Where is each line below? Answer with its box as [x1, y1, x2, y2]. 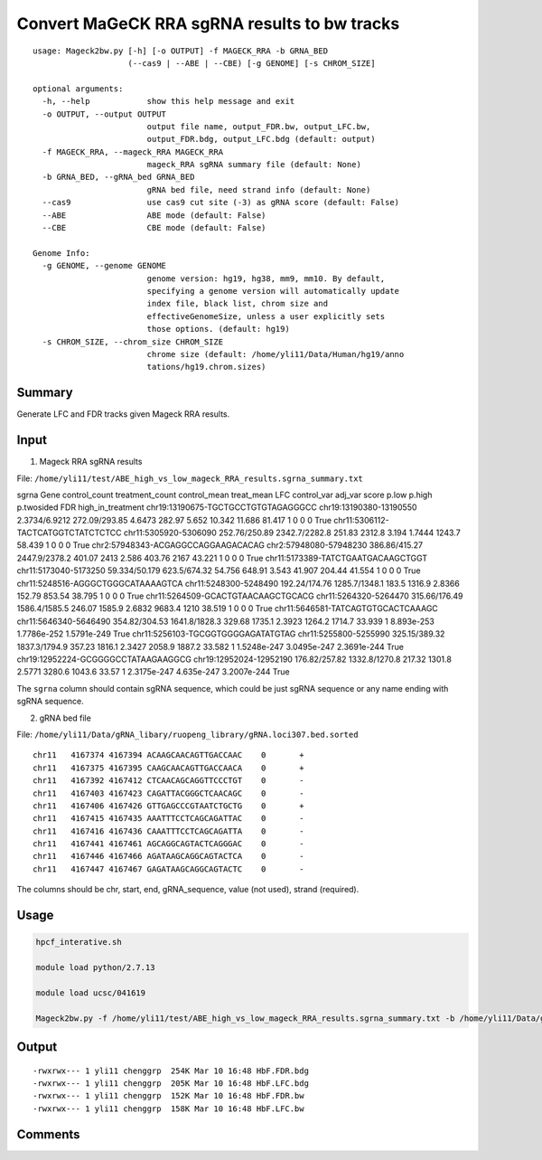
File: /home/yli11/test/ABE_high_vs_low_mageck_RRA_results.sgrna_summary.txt [16, 473, 363, 484]
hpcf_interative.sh [35, 937, 122, 948]
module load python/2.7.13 [35, 963, 155, 973]
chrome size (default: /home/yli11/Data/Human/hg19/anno [146, 349, 405, 359]
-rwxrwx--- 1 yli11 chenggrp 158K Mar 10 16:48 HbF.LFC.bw [33, 1103, 304, 1114]
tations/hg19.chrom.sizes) [146, 362, 266, 373]
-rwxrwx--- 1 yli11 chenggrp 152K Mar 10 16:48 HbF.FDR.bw [33, 1090, 304, 1101]
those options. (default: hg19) [146, 324, 291, 335]
